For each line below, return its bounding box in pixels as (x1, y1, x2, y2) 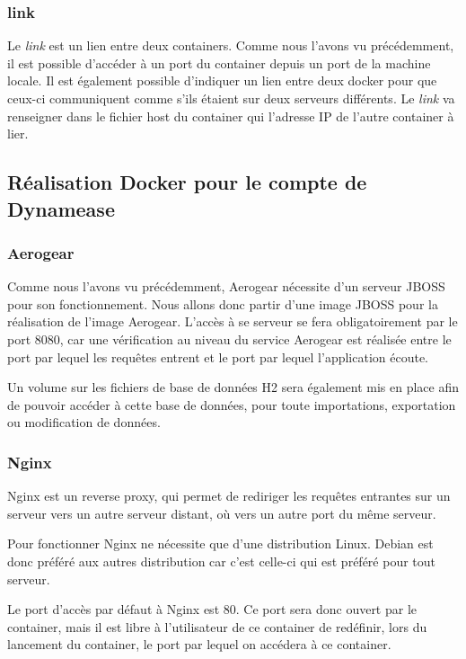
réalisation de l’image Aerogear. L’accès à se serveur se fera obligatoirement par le (7, 312, 458, 331)
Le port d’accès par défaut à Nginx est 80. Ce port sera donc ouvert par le (7, 600, 418, 619)
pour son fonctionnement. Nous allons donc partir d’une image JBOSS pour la (7, 294, 438, 313)
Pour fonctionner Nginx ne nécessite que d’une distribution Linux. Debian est (7, 534, 434, 553)
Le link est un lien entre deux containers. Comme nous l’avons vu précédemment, (7, 36, 454, 55)
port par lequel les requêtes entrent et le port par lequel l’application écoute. (7, 347, 428, 366)
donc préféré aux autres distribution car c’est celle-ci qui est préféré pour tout (7, 551, 436, 570)
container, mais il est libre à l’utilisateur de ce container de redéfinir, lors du (7, 617, 427, 636)
